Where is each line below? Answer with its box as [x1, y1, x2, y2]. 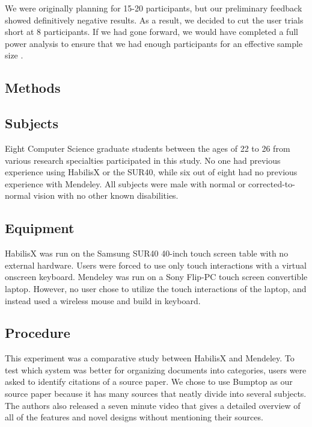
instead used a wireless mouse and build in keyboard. [5, 294, 201, 307]
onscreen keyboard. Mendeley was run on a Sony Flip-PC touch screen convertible [5, 270, 308, 283]
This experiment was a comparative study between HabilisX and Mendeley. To [5, 352, 295, 364]
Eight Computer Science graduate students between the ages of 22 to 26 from [5, 142, 290, 154]
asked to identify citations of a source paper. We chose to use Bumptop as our [5, 375, 293, 388]
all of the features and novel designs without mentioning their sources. [5, 411, 263, 423]
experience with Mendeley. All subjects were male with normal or [5, 177, 246, 190]
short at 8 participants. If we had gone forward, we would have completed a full [5, 25, 298, 38]
